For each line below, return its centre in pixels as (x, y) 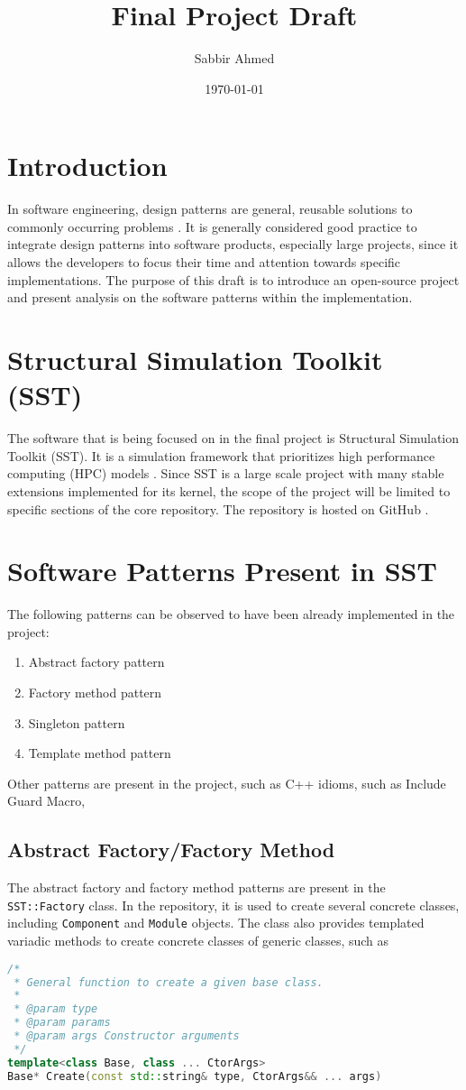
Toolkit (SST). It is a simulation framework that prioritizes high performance (221, 455)
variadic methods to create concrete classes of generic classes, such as (198, 941)
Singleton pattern (77, 722)
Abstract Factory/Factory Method (171, 850)
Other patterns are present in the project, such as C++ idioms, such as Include (227, 783)
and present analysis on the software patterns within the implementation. (210, 297)
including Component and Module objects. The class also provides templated (216, 923)
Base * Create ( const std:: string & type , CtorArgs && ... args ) (195, 1076)
